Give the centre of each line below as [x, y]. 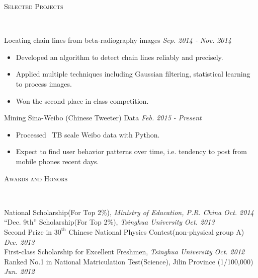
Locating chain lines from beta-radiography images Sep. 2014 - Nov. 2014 [118, 40]
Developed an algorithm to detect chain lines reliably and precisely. [119, 57]
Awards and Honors [36, 178]
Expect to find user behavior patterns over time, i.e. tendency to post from [131, 151]
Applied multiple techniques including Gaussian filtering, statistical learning [133, 74]
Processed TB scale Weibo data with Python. [88, 134]
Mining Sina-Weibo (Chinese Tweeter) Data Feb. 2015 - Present [103, 118]
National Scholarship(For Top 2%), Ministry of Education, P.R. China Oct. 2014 [129, 212]
